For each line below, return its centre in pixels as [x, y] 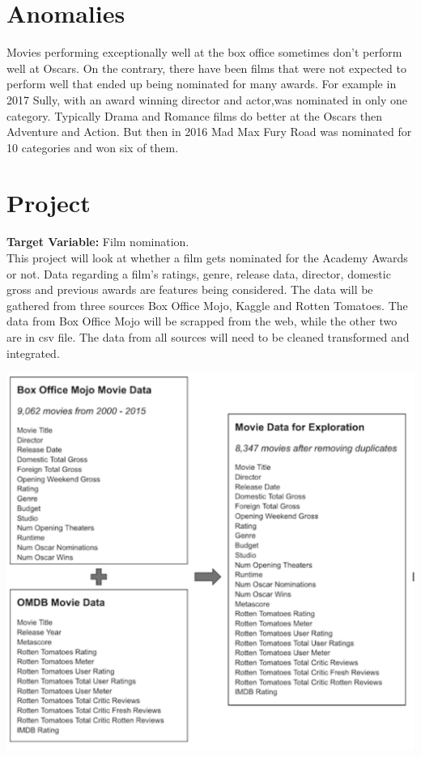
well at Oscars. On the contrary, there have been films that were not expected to [206, 68]
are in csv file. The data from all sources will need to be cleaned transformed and [208, 336]
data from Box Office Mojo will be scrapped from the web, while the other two [202, 321]
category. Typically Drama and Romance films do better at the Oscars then [194, 115]
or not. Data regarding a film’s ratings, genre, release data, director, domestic [199, 273]
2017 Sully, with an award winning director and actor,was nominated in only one [207, 99]
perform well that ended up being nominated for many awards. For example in [202, 84]
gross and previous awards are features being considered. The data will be [190, 289]
